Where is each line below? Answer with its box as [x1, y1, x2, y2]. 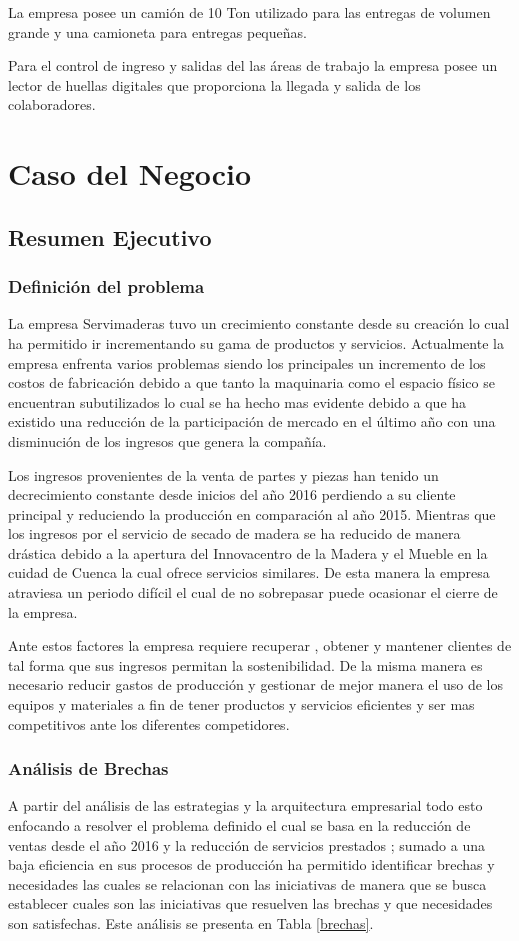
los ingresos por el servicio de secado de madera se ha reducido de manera [8, 523, 461, 544]
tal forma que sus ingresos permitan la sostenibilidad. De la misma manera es [8, 654, 483, 675]
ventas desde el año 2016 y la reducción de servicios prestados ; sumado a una [8, 834, 485, 855]
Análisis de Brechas [8, 756, 169, 781]
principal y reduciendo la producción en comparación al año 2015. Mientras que [8, 503, 496, 524]
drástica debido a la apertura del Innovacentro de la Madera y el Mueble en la [8, 542, 488, 563]
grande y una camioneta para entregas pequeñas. [8, 21, 307, 42]
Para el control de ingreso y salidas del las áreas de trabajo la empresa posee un [8, 55, 498, 76]
